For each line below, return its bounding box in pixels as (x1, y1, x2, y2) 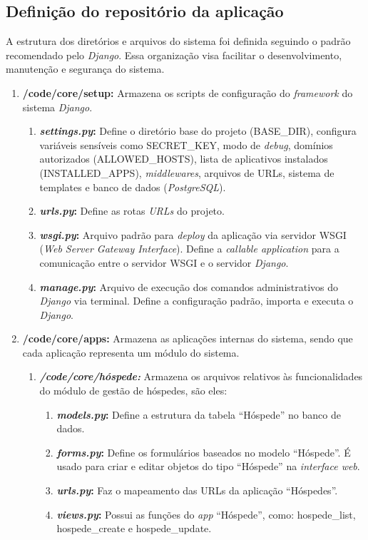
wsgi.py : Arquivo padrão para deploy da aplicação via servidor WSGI (39, 227, 347, 242)
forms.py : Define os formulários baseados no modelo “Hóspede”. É (56, 444, 351, 459)
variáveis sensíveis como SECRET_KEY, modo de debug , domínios (39, 137, 333, 152)
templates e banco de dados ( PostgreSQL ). (39, 179, 226, 194)
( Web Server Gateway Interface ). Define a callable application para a (39, 241, 339, 256)
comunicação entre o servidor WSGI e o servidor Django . (39, 255, 289, 270)
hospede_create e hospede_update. (56, 521, 212, 536)
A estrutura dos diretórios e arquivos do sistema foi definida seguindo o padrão (6, 34, 351, 49)
